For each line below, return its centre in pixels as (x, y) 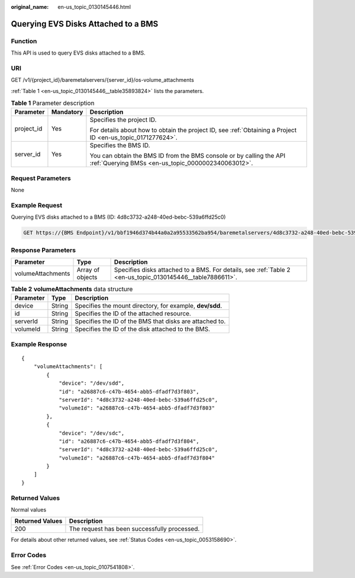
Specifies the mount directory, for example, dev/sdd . (149, 306)
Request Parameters (41, 178)
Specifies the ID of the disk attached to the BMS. (142, 329)
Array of (88, 270)
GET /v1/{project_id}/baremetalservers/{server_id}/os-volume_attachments (103, 80)
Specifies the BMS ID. (120, 145)
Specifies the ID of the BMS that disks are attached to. (150, 321)
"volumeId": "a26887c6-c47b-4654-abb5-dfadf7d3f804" (137, 458)
